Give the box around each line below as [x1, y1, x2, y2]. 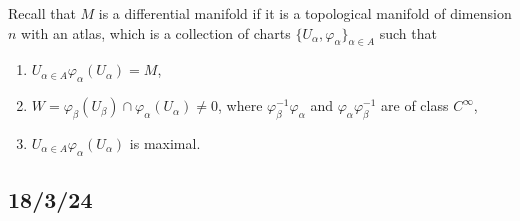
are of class [381, 95, 449, 116]
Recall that [8, 3, 76, 23]
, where [218, 95, 263, 116]
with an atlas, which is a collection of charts [21, 22, 291, 43]
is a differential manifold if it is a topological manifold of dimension [98, 3, 512, 23]
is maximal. [129, 132, 201, 153]
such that [379, 22, 437, 43]
